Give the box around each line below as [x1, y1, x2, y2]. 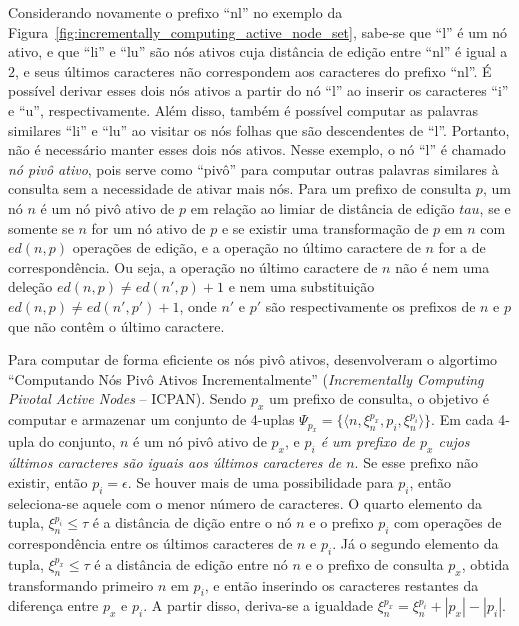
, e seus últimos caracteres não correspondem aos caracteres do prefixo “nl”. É [15, 60, 492, 81]
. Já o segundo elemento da [332, 533, 499, 554]
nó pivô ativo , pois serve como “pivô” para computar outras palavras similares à [8, 158, 499, 179]
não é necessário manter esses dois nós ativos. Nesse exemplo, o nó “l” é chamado [8, 139, 506, 160]
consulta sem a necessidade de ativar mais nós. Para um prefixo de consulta [8, 178, 472, 199]
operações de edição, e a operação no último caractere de [72, 237, 421, 258]
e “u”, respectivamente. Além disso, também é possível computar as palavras [8, 99, 478, 120]
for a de [438, 237, 486, 258]
